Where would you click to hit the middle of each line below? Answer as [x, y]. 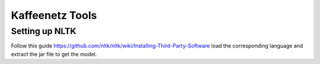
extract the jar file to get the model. [54, 54]
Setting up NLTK [44, 31]
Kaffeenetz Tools [54, 15]
